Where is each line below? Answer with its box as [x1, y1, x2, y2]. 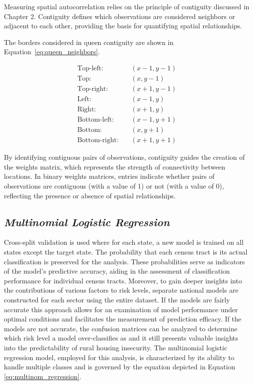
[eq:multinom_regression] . [4, 371, 82, 381]
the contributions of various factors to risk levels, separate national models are [4, 285, 238, 295]
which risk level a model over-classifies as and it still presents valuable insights [4, 333, 238, 343]
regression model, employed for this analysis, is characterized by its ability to [4, 352, 234, 362]
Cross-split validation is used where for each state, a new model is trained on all [4, 237, 244, 247]
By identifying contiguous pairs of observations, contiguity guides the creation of [4, 152, 245, 162]
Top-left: [77, 64, 104, 72]
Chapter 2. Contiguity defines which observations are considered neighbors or [4, 11, 235, 21]
